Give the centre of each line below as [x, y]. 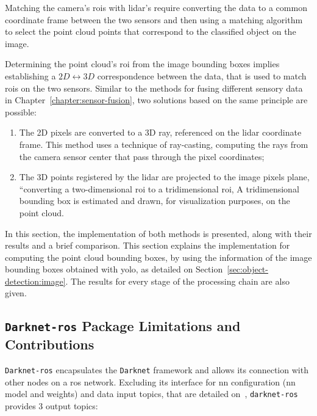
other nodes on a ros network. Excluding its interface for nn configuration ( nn [150, 381]
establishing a [30, 75]
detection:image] [35, 281]
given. [16, 293]
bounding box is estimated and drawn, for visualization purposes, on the [155, 201]
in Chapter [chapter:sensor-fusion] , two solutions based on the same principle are [156, 100]
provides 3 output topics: [52, 406]
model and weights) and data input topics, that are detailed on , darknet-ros [151, 394]
